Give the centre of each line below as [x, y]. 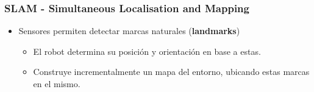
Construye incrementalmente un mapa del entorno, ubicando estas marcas [171, 72]
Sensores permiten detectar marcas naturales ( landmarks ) [129, 31]
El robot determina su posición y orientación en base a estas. [147, 51]
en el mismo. [57, 83]
